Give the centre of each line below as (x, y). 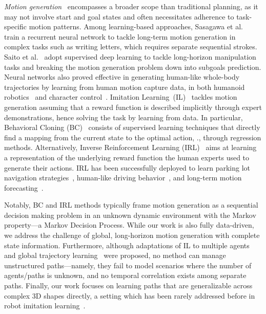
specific (16, 26)
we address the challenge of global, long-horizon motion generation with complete (132, 235)
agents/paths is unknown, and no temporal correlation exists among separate (125, 275)
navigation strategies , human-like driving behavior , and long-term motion (123, 178)
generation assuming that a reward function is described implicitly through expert (133, 107)
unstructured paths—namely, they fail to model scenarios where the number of (128, 265)
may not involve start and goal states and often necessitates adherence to (119, 16)
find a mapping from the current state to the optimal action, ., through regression (133, 137)
